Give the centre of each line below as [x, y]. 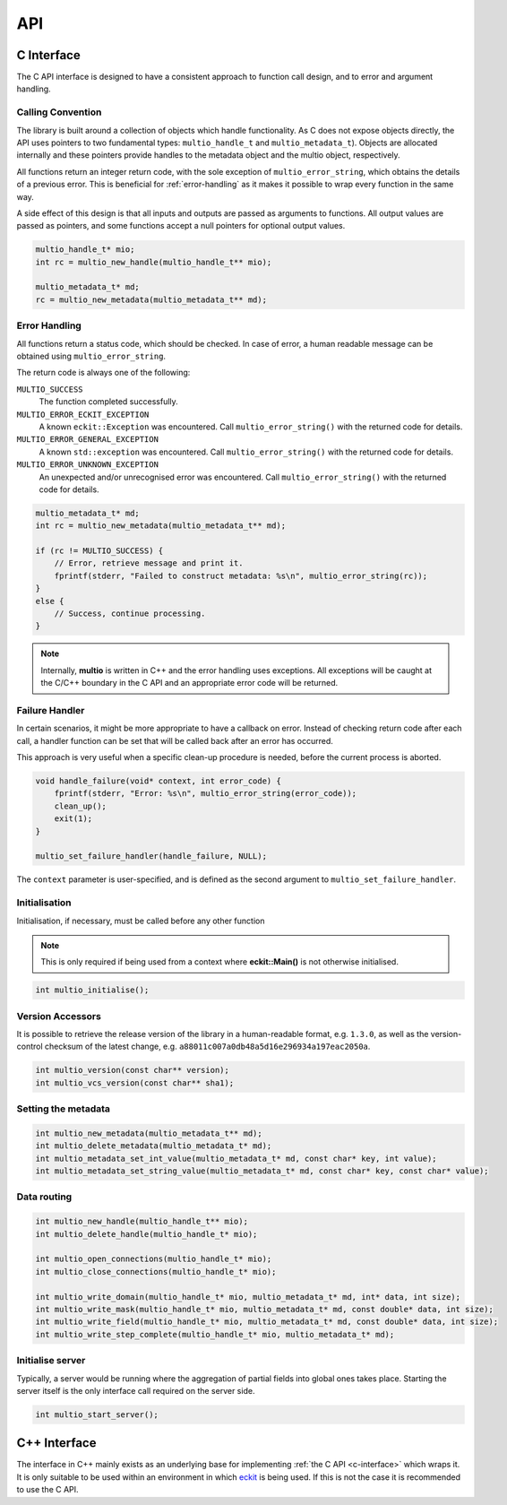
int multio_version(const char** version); [133, 1070]
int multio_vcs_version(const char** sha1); [135, 1083]
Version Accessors [59, 1016]
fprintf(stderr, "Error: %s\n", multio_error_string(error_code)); [206, 794]
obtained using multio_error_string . [91, 356]
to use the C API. [48, 1490]
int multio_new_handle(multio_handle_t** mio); [142, 1222]
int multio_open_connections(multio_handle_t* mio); [154, 1259]
